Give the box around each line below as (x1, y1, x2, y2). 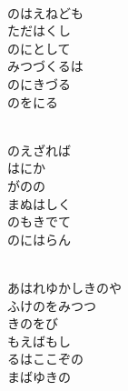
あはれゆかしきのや (7, 277, 122, 296)
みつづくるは (7, 56, 84, 75)
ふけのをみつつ (7, 296, 96, 315)
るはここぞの (7, 349, 84, 368)
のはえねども (7, 3, 84, 22)
